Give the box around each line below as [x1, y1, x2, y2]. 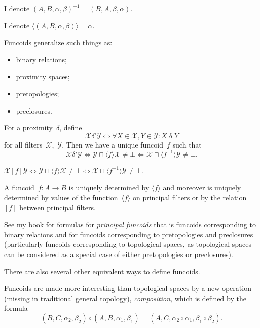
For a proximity [4, 122, 53, 133]
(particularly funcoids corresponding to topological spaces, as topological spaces [4, 239, 251, 249]
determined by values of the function [4, 192, 118, 203]
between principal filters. [19, 202, 96, 212]
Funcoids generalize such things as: [4, 37, 113, 48]
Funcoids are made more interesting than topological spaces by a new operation [4, 283, 251, 294]
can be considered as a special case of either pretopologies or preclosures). [4, 249, 233, 259]
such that [172, 139, 202, 150]
